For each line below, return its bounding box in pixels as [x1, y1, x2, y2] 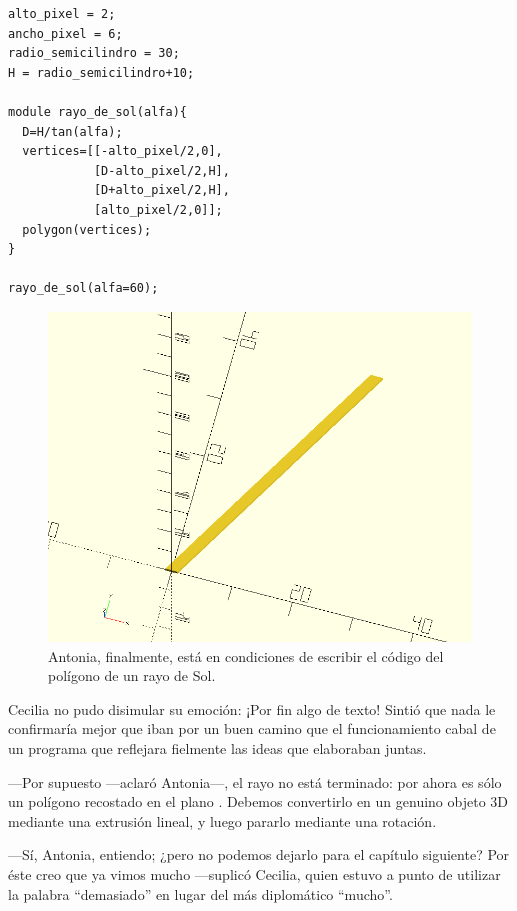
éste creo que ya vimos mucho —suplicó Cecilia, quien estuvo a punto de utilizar [8, 863, 501, 884]
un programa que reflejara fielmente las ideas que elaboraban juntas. [8, 738, 427, 758]
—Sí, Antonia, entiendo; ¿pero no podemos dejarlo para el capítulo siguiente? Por [8, 844, 510, 865]
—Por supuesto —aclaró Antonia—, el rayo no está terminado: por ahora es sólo [8, 771, 502, 792]
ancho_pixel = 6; [8, 26, 123, 41]
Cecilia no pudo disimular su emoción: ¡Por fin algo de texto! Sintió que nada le [8, 698, 496, 719]
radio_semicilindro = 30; [8, 46, 180, 61]
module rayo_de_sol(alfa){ [8, 104, 187, 119]
